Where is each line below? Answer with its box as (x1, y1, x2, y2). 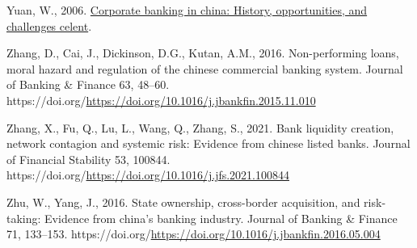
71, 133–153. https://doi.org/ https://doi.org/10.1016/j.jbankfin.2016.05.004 (6, 225, 381, 242)
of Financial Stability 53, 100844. (6, 150, 171, 167)
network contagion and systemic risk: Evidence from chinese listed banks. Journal (6, 135, 411, 152)
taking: (6, 209, 41, 226)
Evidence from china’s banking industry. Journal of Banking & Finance (44, 209, 398, 226)
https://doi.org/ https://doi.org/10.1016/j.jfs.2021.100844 (6, 166, 290, 183)
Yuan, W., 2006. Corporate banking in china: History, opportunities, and (6, 2, 368, 18)
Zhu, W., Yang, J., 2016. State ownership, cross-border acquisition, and (6, 193, 360, 210)
